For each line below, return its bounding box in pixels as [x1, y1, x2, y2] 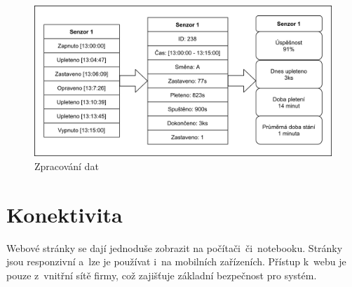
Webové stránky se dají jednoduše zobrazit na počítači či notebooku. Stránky [6, 240, 343, 255]
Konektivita [6, 199, 123, 228]
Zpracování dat [34, 158, 99, 173]
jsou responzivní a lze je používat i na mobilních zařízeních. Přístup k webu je [6, 254, 346, 269]
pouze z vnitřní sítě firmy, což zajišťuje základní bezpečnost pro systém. [6, 267, 317, 282]
